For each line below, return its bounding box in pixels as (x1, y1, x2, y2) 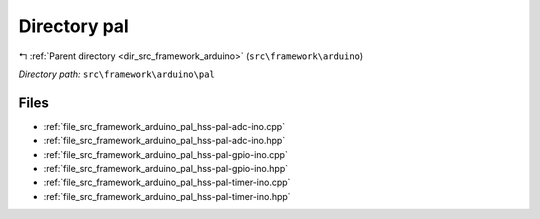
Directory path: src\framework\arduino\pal (18, 68, 215, 80)
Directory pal (18, 15, 129, 37)
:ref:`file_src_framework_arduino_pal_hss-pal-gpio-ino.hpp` (43, 163, 289, 175)
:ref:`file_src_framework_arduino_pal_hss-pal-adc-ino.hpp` (43, 135, 286, 147)
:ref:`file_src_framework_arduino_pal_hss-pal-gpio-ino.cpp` (43, 148, 289, 160)
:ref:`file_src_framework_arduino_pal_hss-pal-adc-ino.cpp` (43, 120, 285, 132)
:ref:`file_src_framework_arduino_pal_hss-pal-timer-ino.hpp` (43, 190, 291, 202)
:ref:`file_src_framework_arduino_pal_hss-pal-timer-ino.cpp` (43, 176, 291, 189)
